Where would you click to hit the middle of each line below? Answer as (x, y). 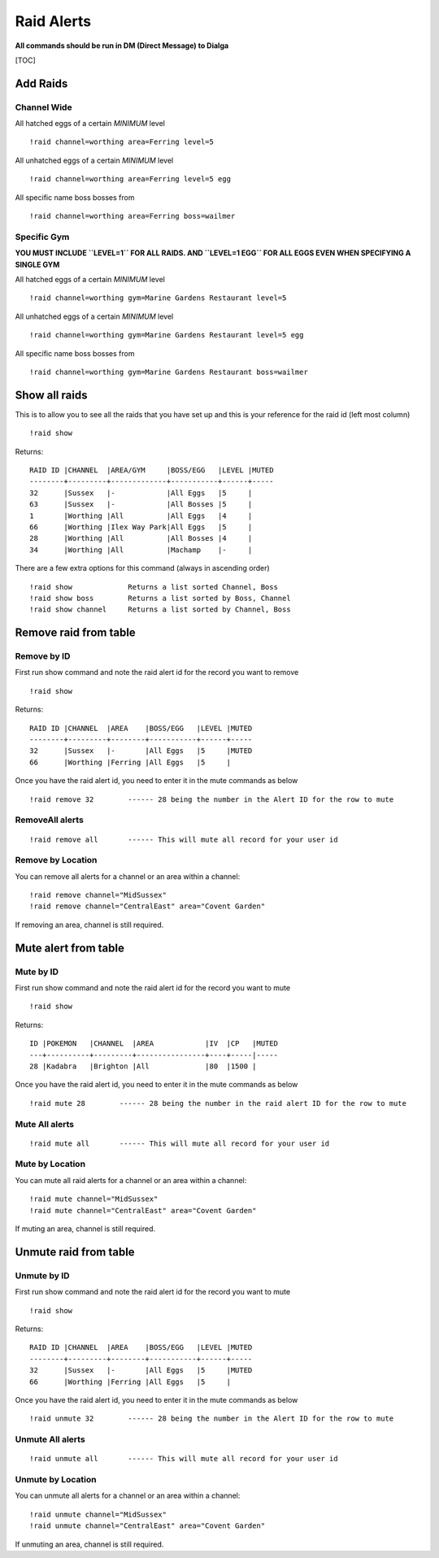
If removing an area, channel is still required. (89, 925)
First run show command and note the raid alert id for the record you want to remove (157, 672)
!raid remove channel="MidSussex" (98, 895)
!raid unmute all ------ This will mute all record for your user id (184, 1459)
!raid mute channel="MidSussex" (94, 1199)
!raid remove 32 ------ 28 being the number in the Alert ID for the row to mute (212, 799)
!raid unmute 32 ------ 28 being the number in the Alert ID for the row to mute (212, 1419)
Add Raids (41, 83)
